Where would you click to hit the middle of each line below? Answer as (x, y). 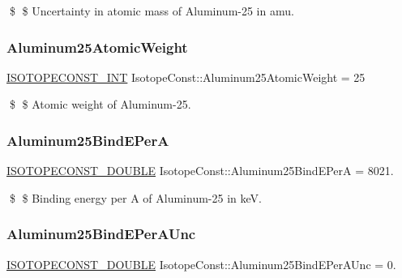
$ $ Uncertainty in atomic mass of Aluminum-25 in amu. (152, 11)
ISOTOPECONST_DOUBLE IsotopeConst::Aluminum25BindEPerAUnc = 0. (201, 264)
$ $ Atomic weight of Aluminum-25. (100, 104)
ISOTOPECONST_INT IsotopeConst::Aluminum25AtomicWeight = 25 (186, 77)
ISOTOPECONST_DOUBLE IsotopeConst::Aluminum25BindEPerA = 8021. (200, 171)
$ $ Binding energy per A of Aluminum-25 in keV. (135, 197)
